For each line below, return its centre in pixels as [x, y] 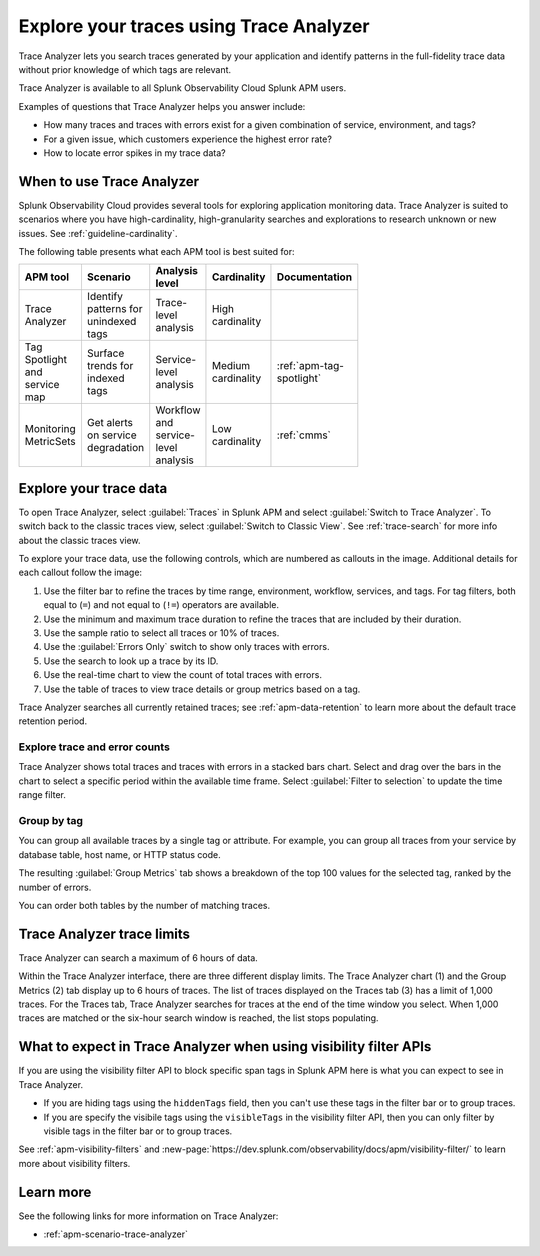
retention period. [53, 721]
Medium [231, 366]
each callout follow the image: [80, 572]
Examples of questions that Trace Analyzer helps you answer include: [162, 106]
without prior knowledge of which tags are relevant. [125, 69]
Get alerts [110, 423]
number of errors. [55, 887]
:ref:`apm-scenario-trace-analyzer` [116, 1234]
